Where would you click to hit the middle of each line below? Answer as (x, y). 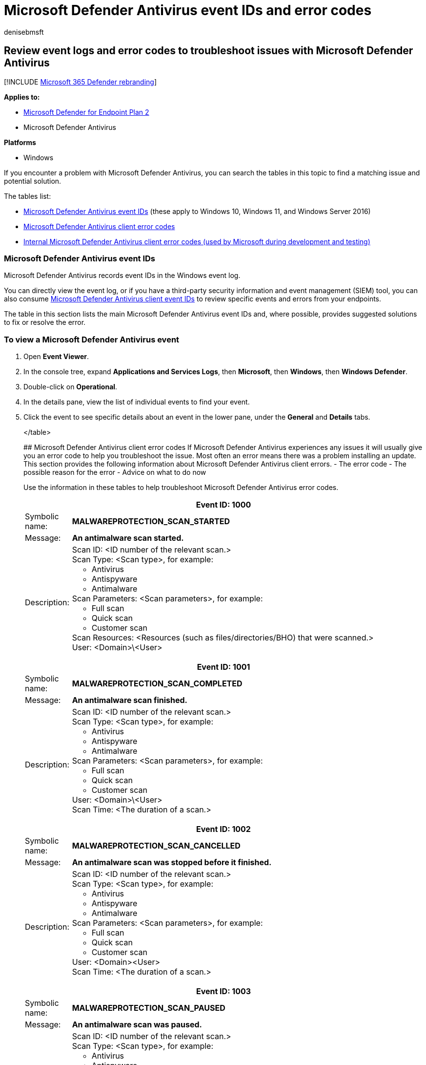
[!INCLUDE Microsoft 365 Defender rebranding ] (81, 82)
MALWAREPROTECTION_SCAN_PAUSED (149, 1008)
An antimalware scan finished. (130, 700)
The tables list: (28, 196)
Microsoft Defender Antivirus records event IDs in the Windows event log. (122, 276)
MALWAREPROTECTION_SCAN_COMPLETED (157, 684)
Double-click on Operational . (71, 387)
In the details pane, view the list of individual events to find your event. (137, 402)
